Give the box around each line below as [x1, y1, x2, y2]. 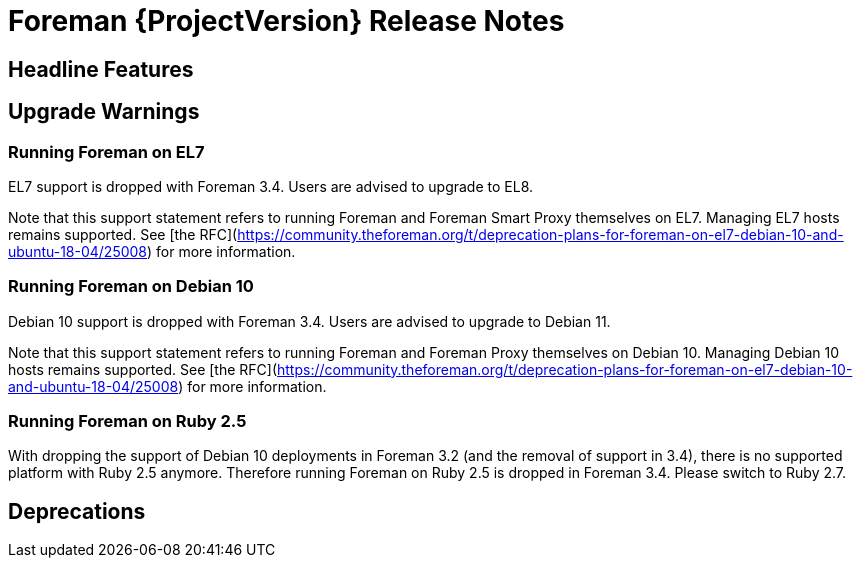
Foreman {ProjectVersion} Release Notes [8, 4, 565, 38]
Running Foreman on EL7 [8, 141, 205, 162]
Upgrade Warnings [8, 99, 200, 125]
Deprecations [8, 498, 146, 524]
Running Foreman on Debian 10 [8, 276, 254, 297]
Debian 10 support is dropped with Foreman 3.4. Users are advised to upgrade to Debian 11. [8, 312, 611, 330]
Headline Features [8, 56, 194, 82]
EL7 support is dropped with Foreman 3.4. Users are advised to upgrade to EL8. [8, 177, 534, 195]
